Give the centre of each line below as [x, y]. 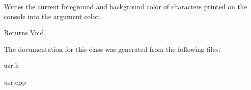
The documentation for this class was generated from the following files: [112, 49]
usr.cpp [15, 81]
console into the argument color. [52, 16]
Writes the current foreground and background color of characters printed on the [125, 6]
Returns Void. [25, 33]
